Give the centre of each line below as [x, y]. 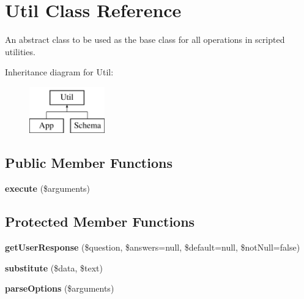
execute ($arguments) [48, 188]
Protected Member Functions [100, 221]
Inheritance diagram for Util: [59, 72]
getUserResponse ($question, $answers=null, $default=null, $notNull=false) [153, 247]
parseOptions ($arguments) [60, 288]
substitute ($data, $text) [54, 267]
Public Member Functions [89, 163]
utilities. [20, 51]
